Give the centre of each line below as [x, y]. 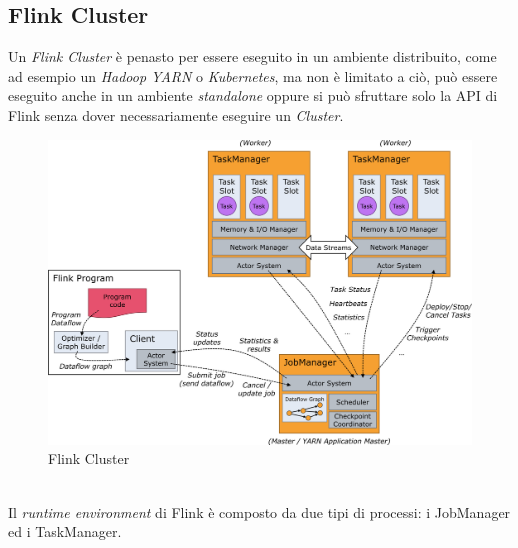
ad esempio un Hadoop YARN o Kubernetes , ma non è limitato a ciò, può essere [253, 75]
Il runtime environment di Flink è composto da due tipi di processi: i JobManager [259, 511]
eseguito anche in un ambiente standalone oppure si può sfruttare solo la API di [253, 95]
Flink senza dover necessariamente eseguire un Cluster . [176, 114]
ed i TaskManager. [65, 531]
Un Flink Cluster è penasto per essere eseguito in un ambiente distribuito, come [252, 56]
